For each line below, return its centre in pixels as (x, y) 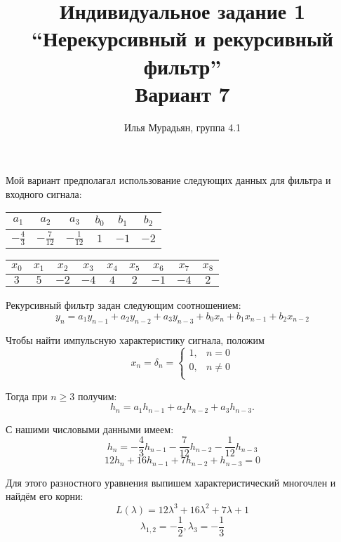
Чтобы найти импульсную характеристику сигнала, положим (135, 339)
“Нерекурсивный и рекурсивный (182, 38)
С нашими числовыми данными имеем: (90, 429)
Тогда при (27, 396)
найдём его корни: (45, 496)
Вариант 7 (182, 93)
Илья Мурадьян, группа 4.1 (182, 127)
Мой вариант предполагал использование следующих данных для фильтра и (168, 180)
